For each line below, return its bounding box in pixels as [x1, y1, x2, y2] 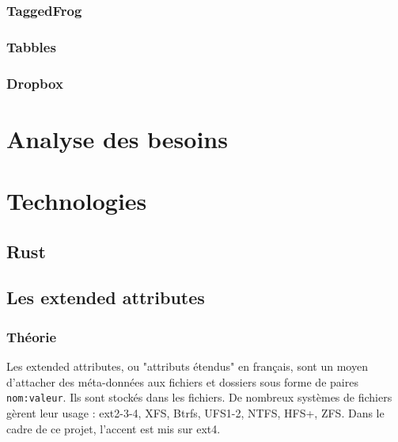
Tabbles [6, 36, 56, 56]
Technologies [6, 185, 147, 217]
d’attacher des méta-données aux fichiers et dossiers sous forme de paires [6, 373, 358, 390]
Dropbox [6, 73, 63, 93]
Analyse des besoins [6, 122, 228, 154]
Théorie [6, 326, 57, 346]
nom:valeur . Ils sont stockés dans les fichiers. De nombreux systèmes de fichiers [6, 389, 392, 406]
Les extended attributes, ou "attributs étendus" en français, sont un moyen [6, 358, 368, 375]
